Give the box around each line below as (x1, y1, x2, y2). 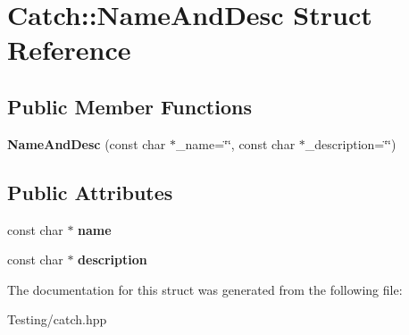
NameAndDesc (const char (7, 134, 166, 153)
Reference (7, 31, 131, 68)
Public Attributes (7, 178, 173, 205)
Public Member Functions (7, 92, 252, 120)
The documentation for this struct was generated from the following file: (7, 280, 403, 298)
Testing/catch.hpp (7, 310, 107, 329)
